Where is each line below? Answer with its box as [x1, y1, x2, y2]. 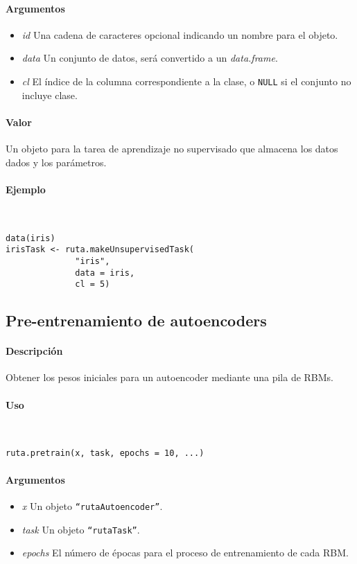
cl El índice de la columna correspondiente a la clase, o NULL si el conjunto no [21, 73, 351, 88]
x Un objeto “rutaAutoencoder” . [21, 498, 163, 513]
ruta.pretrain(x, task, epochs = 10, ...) [6, 448, 204, 459]
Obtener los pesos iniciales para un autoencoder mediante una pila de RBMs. [6, 370, 334, 385]
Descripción [6, 344, 63, 358]
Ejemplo [6, 182, 46, 196]
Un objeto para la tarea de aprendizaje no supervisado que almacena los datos [6, 141, 338, 156]
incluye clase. [21, 87, 78, 102]
